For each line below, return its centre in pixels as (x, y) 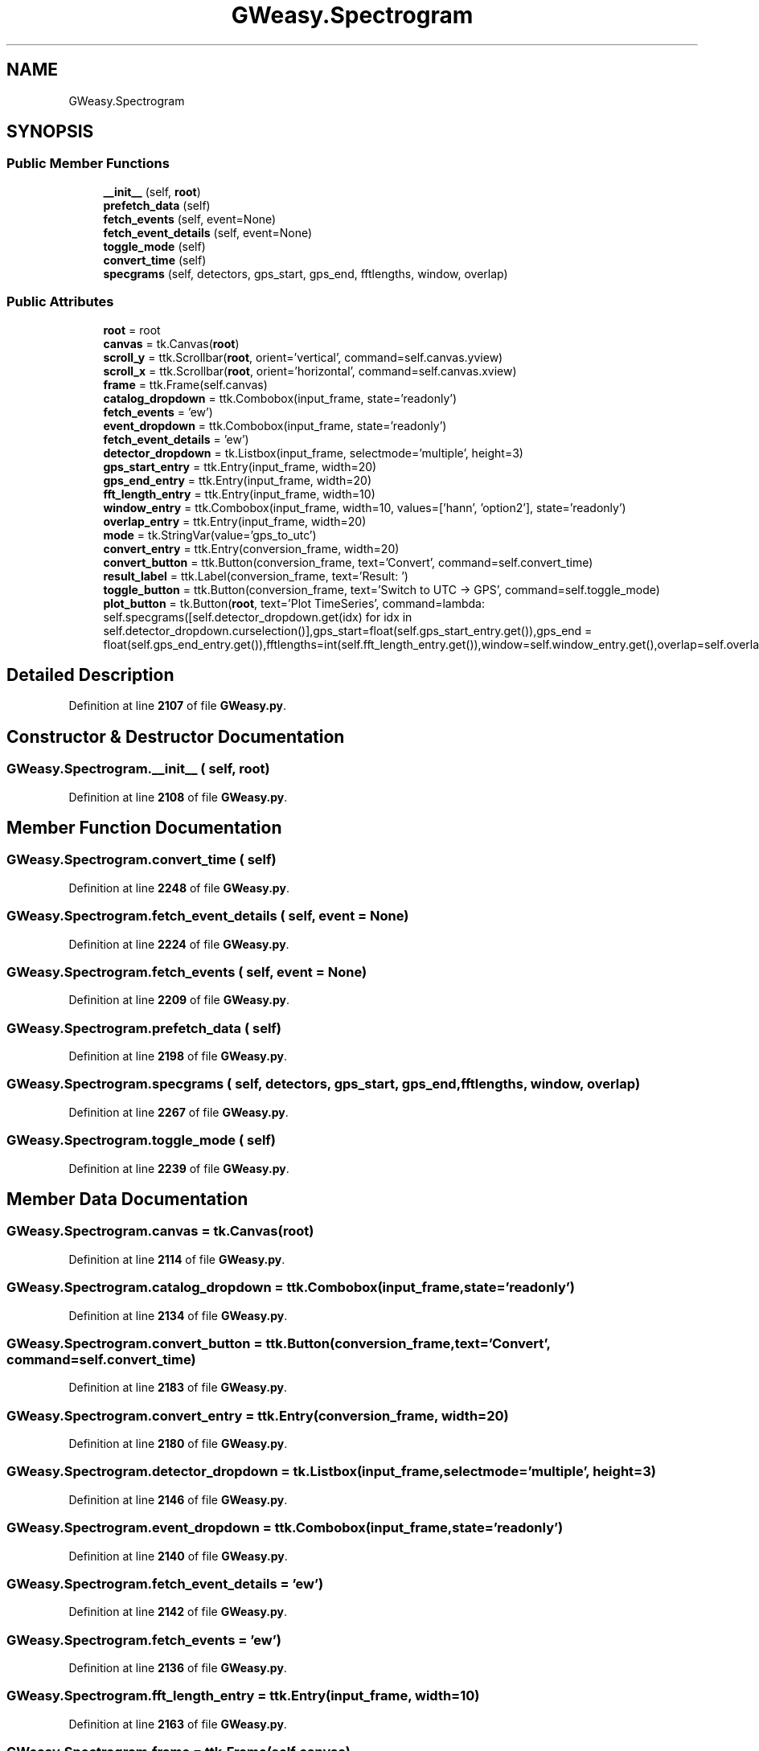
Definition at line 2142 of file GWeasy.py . (178, 1612)
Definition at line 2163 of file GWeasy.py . (178, 1724)
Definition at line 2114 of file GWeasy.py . (177, 1259)
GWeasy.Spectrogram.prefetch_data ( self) (144, 1028)
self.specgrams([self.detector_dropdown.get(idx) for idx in (258, 617)
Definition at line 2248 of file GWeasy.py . (179, 888)
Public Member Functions (88, 164)
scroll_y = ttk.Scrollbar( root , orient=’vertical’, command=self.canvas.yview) (303, 357)
